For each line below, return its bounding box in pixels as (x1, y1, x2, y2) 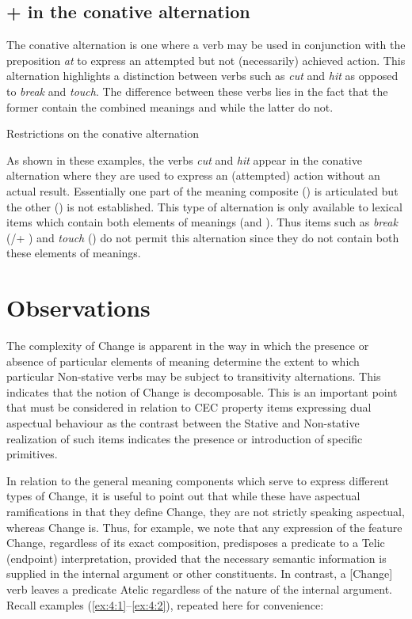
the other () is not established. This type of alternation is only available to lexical (6, 198, 402, 215)
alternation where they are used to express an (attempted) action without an (6, 167, 380, 184)
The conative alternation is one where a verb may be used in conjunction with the (6, 36, 406, 53)
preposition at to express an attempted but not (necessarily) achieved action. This (6, 51, 406, 68)
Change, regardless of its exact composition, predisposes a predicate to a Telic (6, 534, 385, 551)
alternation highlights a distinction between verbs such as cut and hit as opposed (6, 67, 399, 84)
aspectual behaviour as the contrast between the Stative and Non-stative (6, 415, 360, 431)
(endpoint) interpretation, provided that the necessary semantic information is (6, 549, 387, 566)
